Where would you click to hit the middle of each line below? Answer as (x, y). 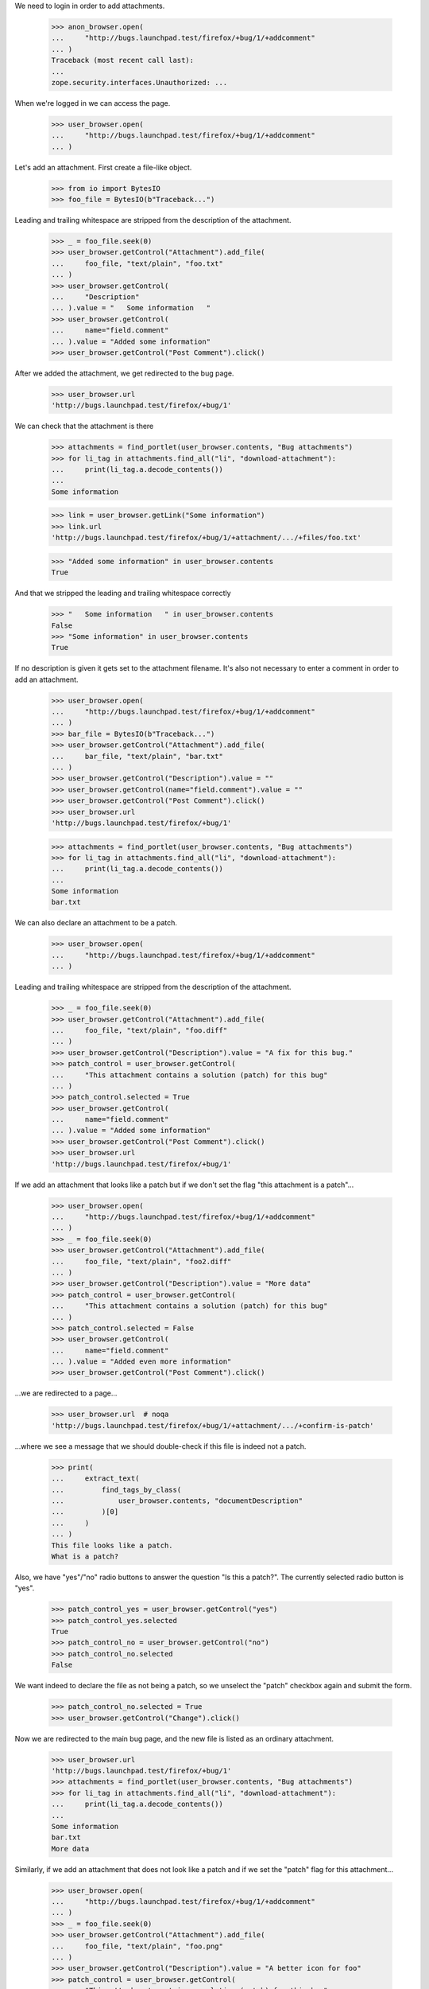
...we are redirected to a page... (66, 1393)
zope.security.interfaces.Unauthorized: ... (139, 82)
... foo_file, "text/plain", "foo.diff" (139, 1030)
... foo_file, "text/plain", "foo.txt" (137, 263)
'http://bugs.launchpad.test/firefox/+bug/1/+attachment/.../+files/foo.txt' (206, 538)
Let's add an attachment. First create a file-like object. (103, 167)
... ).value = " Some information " (131, 308)
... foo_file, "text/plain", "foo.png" (137, 1946)
